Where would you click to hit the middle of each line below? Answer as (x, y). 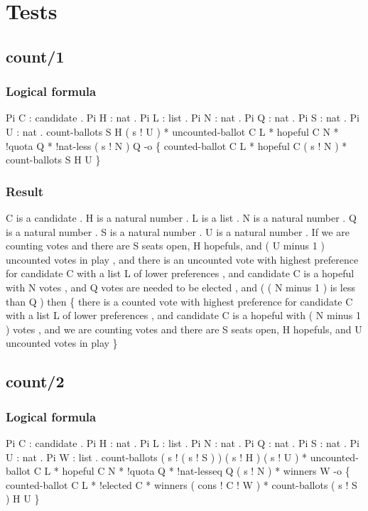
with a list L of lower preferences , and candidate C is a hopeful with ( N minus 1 (183, 315)
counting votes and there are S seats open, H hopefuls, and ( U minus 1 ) (165, 246)
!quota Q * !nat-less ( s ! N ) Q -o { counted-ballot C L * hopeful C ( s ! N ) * (177, 145)
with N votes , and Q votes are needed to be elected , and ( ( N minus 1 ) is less (180, 287)
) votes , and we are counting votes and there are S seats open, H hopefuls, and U (184, 329)
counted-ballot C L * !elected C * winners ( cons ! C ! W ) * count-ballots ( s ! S (182, 484)
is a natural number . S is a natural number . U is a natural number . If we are (178, 231)
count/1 (35, 56)
